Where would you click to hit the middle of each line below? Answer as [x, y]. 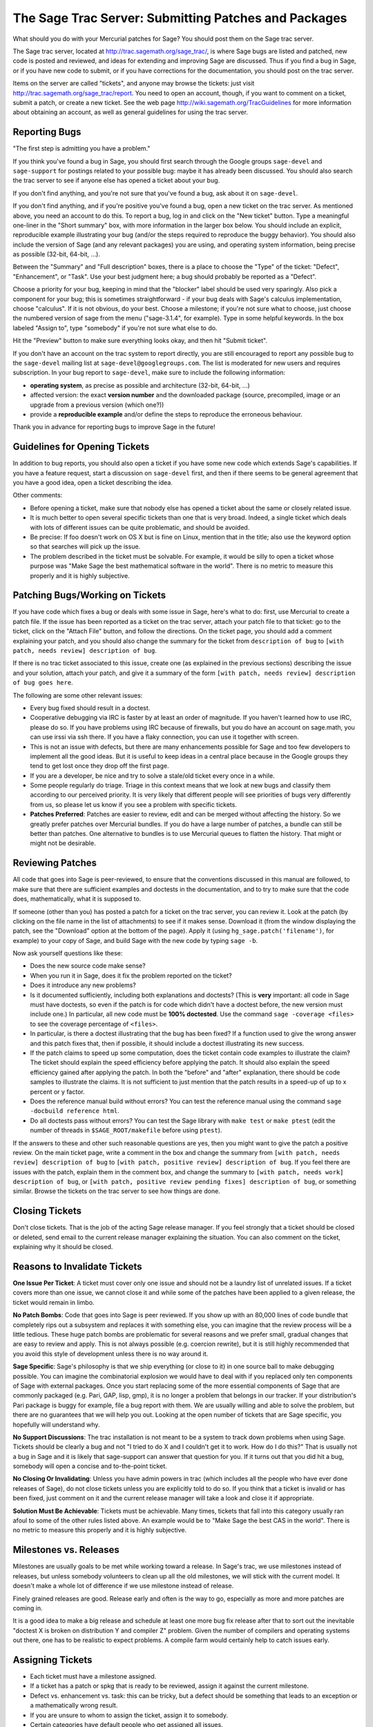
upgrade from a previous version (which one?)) [97, 405]
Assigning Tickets [52, 1660]
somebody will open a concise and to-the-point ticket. [90, 1466]
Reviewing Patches [55, 863]
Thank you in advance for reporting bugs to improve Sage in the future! [114, 427]
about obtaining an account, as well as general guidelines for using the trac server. [131, 112]
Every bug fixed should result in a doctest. [90, 707]
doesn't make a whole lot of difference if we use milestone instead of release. [123, 1586]
